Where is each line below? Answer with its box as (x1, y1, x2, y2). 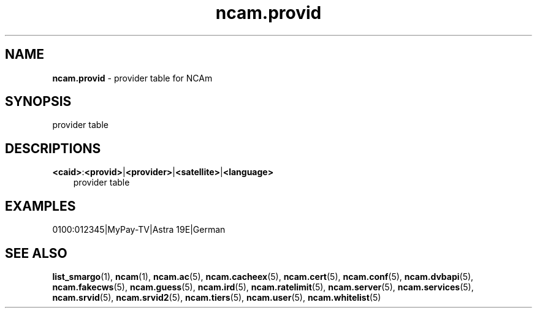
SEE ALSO (5, 245, 67, 261)
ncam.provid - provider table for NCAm (52, 72, 213, 83)
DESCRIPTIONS (5, 140, 101, 156)
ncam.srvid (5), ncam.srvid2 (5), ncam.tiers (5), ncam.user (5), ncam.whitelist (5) (52, 292, 381, 303)
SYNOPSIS (5, 94, 72, 110)
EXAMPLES (5, 198, 76, 214)
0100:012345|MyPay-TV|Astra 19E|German (52, 224, 226, 235)
